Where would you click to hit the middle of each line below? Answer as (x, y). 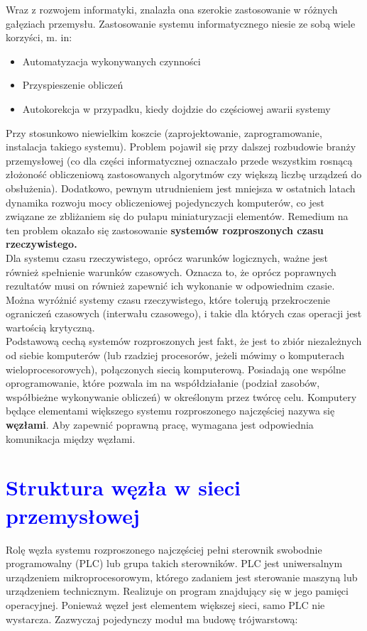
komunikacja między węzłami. (71, 438)
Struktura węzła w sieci (123, 487)
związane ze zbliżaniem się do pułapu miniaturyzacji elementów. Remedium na (177, 216)
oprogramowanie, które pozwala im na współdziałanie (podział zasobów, (163, 383)
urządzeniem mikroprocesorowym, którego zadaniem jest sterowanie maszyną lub (182, 577)
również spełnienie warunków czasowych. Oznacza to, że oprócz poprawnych (171, 271)
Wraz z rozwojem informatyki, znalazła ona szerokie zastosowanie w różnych (172, 9)
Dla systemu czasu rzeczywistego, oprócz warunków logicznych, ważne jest (167, 257)
